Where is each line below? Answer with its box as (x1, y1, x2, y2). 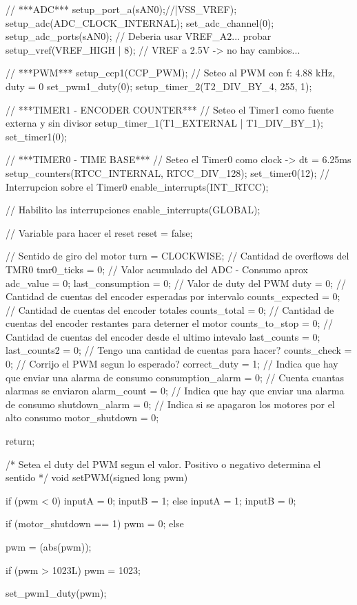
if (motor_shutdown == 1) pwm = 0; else (6, 516, 184, 531)
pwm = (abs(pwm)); (6, 540, 92, 553)
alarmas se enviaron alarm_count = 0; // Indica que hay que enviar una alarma (6, 383, 345, 398)
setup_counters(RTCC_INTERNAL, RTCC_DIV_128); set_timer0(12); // (6, 165, 330, 180)
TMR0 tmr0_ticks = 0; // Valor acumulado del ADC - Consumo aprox (6, 262, 308, 276)
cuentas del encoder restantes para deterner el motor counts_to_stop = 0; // (6, 316, 334, 330)
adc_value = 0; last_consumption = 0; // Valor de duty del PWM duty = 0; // (6, 275, 346, 290)
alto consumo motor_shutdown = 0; (6, 410, 159, 425)
